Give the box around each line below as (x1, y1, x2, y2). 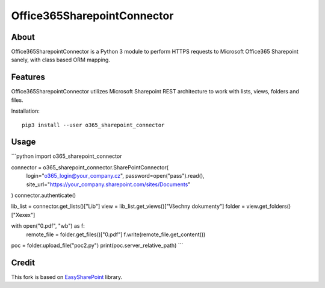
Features (11, 72, 45, 83)
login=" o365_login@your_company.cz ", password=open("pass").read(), (26, 172, 205, 180)
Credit (11, 257, 36, 268)
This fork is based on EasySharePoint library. (11, 273, 123, 280)
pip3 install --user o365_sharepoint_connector (22, 121, 165, 128)
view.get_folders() (246, 202, 291, 210)
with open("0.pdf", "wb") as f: (11, 222, 85, 230)
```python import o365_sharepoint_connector (11, 152, 122, 160)
